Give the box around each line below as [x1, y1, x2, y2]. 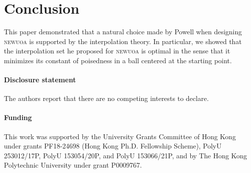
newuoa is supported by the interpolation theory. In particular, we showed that [4, 36, 242, 46]
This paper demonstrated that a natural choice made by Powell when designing [4, 26, 242, 37]
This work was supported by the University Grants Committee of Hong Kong [4, 131, 236, 141]
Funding [4, 112, 32, 123]
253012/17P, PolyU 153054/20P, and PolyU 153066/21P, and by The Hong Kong [4, 150, 247, 160]
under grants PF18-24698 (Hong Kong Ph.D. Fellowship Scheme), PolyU [4, 141, 222, 151]
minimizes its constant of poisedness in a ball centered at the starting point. [4, 55, 232, 65]
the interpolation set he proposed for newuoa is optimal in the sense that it [4, 46, 230, 56]
